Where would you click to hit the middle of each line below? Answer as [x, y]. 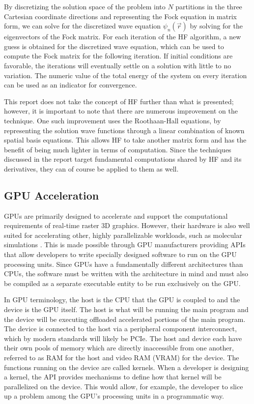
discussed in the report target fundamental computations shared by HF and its [123, 159]
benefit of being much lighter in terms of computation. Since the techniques [118, 149]
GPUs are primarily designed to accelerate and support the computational [116, 216]
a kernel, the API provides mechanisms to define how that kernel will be [113, 377]
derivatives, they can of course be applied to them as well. [91, 168]
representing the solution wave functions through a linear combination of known [124, 130]
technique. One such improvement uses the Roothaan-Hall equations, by [113, 120]
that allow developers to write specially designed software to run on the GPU [120, 254]
